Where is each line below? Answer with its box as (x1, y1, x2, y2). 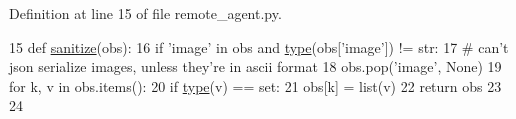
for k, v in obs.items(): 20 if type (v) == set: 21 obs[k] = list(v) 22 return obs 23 (9, 75, 502, 96)
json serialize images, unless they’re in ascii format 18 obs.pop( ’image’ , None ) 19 (9, 56, 502, 77)
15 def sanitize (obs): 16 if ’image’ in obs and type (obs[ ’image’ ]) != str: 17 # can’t (9, 36, 509, 57)
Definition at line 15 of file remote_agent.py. (9, 3, 282, 23)
